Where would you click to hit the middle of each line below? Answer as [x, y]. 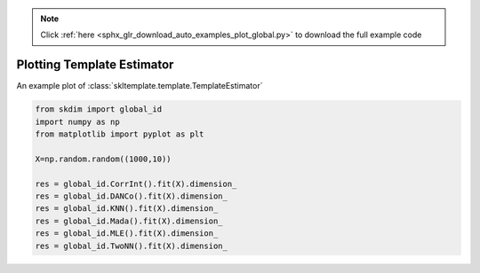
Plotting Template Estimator [95, 65]
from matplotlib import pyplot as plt [120, 134]
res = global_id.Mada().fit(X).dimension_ [129, 221]
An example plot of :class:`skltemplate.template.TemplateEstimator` [140, 86]
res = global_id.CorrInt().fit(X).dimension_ [136, 183]
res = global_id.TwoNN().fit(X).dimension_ [132, 246]
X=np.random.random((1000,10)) [104, 159]
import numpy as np [77, 121]
